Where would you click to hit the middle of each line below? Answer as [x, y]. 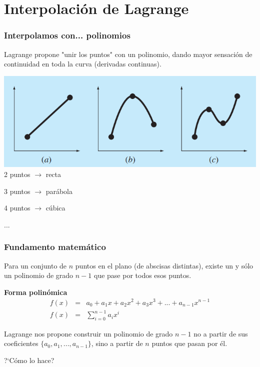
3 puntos [17, 191]
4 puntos [17, 208]
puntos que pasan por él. [189, 343]
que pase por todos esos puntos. [142, 275]
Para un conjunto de [35, 265]
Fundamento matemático [55, 247]
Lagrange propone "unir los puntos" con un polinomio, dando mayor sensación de [128, 54]
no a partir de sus [221, 333]
